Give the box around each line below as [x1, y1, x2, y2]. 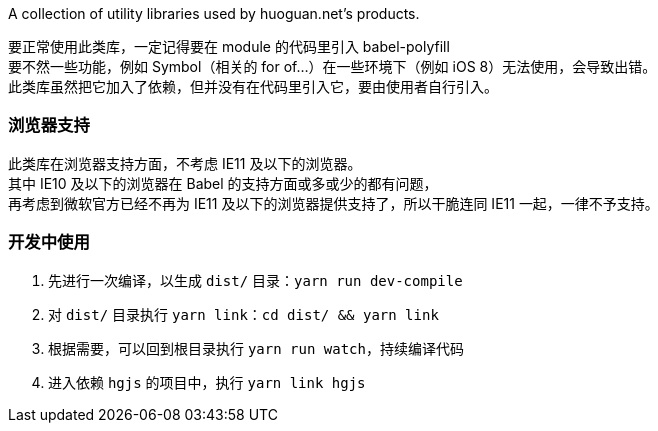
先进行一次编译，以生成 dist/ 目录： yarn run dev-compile [48, 271, 463, 289]
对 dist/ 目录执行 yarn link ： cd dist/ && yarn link [48, 305, 439, 323]
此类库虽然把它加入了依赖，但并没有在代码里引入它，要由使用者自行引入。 [8, 78, 498, 95]
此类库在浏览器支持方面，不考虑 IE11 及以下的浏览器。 [8, 154, 362, 172]
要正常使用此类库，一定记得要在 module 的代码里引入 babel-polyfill [8, 38, 450, 55]
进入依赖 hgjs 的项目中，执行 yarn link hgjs [48, 373, 366, 391]
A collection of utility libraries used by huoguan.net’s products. [8, 5, 420, 22]
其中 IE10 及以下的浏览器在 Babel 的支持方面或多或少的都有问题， [8, 174, 438, 192]
